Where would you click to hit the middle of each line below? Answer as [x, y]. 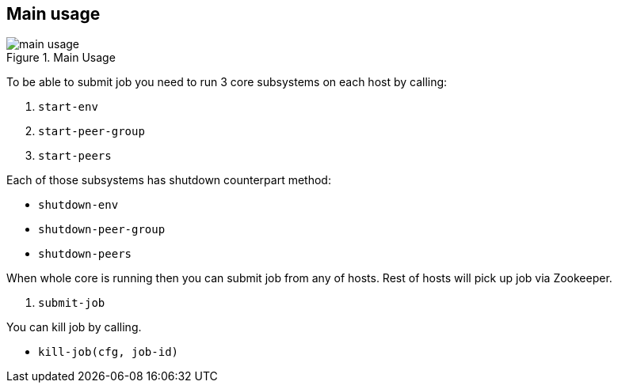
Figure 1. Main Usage [61, 58]
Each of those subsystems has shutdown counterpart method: [169, 180]
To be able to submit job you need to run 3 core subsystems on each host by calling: [227, 82]
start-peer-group [92, 132]
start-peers [75, 156]
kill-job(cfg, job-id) [109, 352]
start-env [68, 107]
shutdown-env [78, 205]
